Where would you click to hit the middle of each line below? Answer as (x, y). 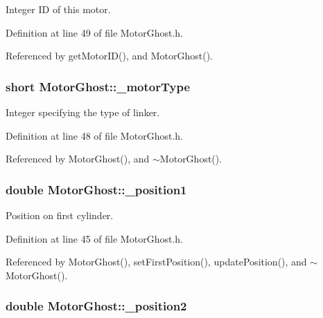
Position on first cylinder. (60, 215)
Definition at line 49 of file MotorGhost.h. (94, 32)
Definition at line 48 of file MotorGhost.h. (94, 135)
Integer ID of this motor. (58, 9)
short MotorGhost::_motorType (98, 86)
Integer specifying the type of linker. (83, 112)
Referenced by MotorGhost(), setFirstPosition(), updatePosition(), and (156, 262)
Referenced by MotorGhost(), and (78, 159)
